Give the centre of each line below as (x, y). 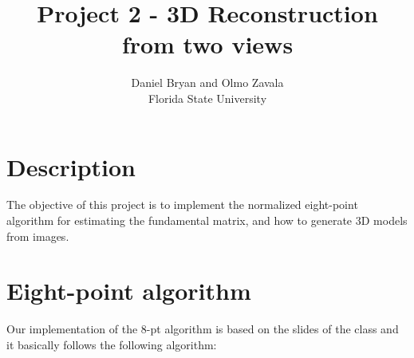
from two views (207, 44)
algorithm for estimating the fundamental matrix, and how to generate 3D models (207, 220)
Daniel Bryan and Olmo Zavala (207, 83)
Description (71, 166)
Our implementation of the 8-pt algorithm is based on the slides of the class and (203, 329)
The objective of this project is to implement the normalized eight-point (182, 205)
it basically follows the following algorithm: (112, 344)
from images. (38, 236)
